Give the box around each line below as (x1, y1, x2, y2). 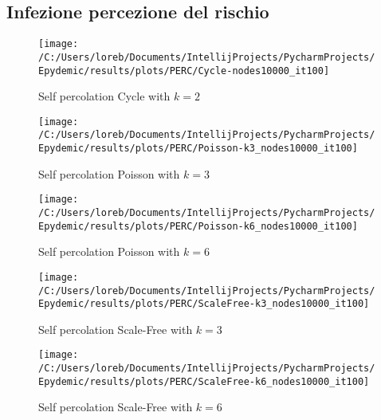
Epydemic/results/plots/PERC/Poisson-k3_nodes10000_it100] (38, 143, 358, 155)
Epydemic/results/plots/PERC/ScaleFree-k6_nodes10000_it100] (38, 375, 370, 387)
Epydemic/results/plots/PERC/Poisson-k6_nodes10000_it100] (38, 220, 358, 232)
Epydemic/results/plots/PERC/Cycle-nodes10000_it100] (38, 65, 330, 77)
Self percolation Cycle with (38, 88, 171, 104)
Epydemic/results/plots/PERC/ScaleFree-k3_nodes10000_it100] (38, 298, 370, 310)
